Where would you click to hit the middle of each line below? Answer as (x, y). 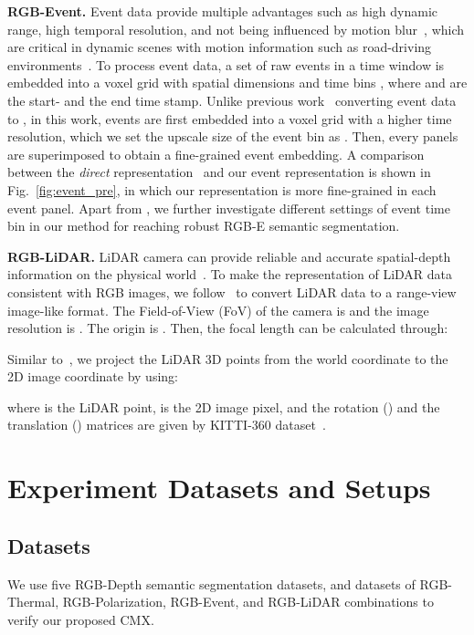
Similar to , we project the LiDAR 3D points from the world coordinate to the (228, 358)
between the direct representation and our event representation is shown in (219, 172)
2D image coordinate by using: (93, 376)
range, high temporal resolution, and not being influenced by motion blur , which (236, 29)
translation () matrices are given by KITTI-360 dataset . (167, 425)
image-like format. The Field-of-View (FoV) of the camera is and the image (218, 310)
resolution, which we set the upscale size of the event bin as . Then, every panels (233, 136)
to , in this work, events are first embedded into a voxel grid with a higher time (230, 118)
